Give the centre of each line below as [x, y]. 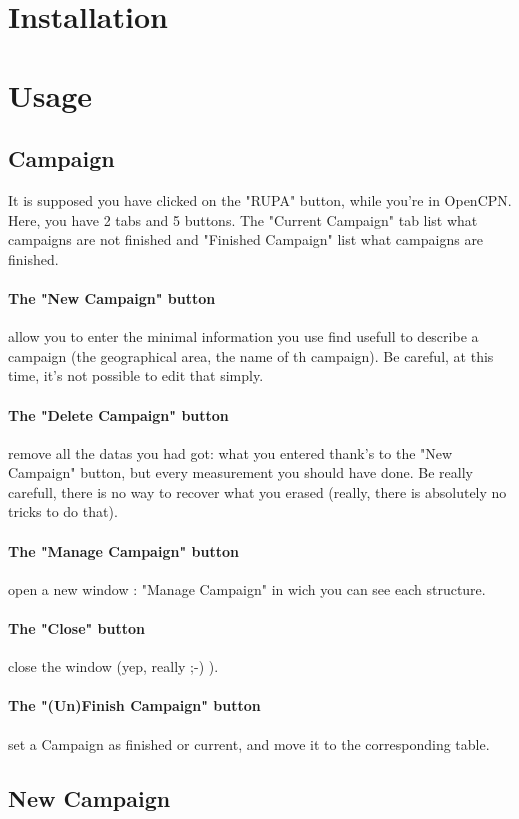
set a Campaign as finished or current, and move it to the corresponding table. [249, 743]
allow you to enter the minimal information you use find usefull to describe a [243, 336]
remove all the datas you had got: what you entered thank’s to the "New [230, 452]
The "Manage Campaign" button [123, 550]
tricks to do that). [63, 511]
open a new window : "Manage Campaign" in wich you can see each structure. [247, 588]
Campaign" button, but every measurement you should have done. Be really [240, 472]
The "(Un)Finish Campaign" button [134, 705]
